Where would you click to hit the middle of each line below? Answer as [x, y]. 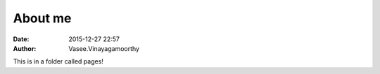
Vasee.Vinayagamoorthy [104, 48]
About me [42, 18]
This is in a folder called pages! [58, 61]
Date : [21, 39]
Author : [25, 48]
